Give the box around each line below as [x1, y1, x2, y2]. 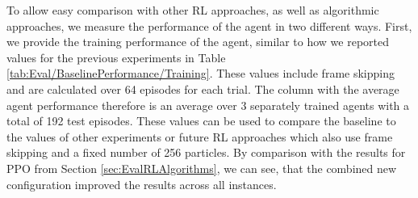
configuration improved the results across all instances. [6, 175, 277, 192]
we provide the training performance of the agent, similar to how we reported [6, 33, 390, 50]
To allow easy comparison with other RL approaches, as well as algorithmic [6, 2, 379, 18]
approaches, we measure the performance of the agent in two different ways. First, [6, 17, 412, 34]
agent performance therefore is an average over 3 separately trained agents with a [6, 96, 410, 113]
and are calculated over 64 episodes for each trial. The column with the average [6, 80, 399, 97]
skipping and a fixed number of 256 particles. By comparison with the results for [6, 144, 406, 161]
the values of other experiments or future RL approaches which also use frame [6, 128, 393, 145]
